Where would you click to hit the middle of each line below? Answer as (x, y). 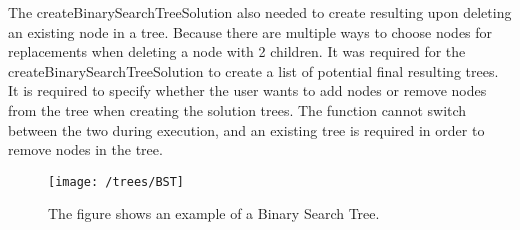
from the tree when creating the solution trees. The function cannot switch (237, 109)
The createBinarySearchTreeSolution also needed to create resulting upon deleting (260, 12)
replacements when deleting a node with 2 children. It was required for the (237, 51)
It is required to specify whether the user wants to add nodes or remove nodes (247, 90)
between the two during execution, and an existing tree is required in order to (246, 129)
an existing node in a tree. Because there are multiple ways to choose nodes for (250, 31)
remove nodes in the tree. (85, 149)
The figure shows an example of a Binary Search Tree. (214, 213)
